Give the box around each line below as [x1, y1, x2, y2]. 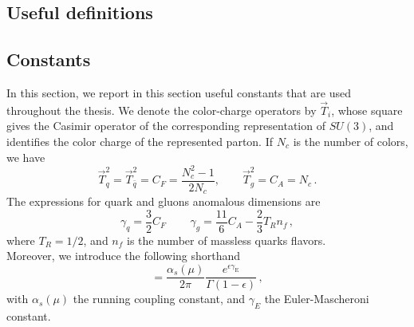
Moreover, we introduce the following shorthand [6, 247, 241, 264]
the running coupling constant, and [73, 290, 246, 307]
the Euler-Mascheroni [264, 290, 369, 307]
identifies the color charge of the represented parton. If [6, 132, 274, 149]
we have [6, 148, 45, 165]
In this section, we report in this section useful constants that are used [6, 84, 351, 100]
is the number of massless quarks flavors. [127, 231, 326, 248]
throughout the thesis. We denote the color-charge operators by [6, 101, 317, 118]
